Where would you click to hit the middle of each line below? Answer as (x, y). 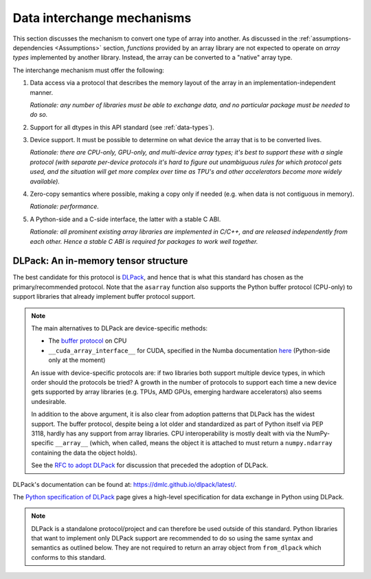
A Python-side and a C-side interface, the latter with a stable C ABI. (125, 219)
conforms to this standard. (69, 557)
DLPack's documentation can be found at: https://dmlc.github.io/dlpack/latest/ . (125, 484)
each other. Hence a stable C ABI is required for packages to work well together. (144, 241)
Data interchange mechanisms (102, 18)
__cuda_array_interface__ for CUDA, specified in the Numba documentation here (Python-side (189, 350)
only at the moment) (77, 360)
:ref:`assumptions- (325, 38)
